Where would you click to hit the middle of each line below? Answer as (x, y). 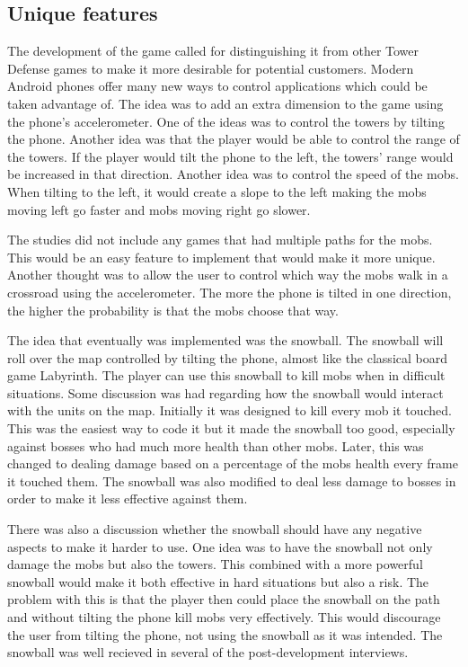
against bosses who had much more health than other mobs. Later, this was (216, 445)
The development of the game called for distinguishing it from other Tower (213, 51)
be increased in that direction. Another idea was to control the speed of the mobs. (233, 174)
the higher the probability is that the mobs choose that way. (173, 310)
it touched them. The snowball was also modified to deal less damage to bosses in (232, 480)
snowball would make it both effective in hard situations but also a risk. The (218, 581)
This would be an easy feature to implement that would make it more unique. (221, 257)
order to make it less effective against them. (128, 498)
